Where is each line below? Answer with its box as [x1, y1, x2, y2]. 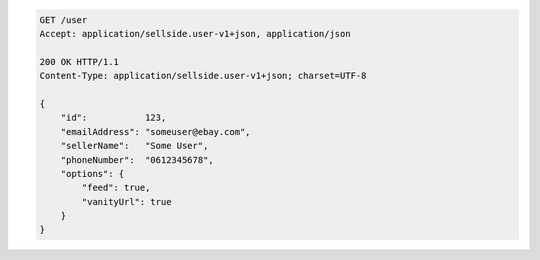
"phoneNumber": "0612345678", [60, 154, 214, 165]
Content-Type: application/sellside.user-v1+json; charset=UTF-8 [39, 70, 367, 82]
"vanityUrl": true [81, 196, 172, 207]
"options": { [60, 168, 125, 179]
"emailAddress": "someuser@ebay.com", [60, 126, 251, 137]
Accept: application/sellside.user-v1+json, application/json [39, 28, 351, 39]
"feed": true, [81, 182, 151, 194]
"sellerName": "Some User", [60, 140, 209, 152]
